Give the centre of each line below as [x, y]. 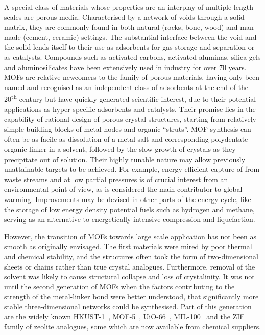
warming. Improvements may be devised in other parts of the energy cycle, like [128, 199]
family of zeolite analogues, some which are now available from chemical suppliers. [133, 327]
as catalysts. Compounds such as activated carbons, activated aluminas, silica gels [132, 57]
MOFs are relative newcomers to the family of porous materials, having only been [132, 77]
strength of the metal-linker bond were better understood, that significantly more [131, 296]
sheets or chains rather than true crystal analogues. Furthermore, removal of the [130, 266]
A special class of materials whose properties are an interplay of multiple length [129, 7]
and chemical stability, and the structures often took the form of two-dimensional [131, 256]
